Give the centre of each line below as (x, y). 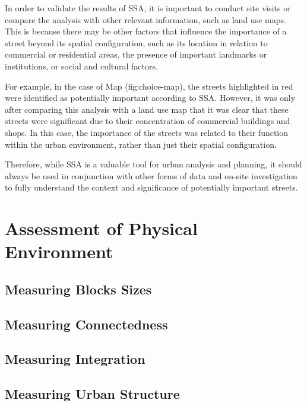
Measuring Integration (75, 359)
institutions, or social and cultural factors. (81, 66)
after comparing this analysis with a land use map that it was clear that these (147, 109)
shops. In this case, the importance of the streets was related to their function (147, 132)
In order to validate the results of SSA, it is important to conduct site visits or (148, 8)
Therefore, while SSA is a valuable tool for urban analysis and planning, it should (153, 164)
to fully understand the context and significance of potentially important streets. (151, 187)
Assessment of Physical (101, 228)
